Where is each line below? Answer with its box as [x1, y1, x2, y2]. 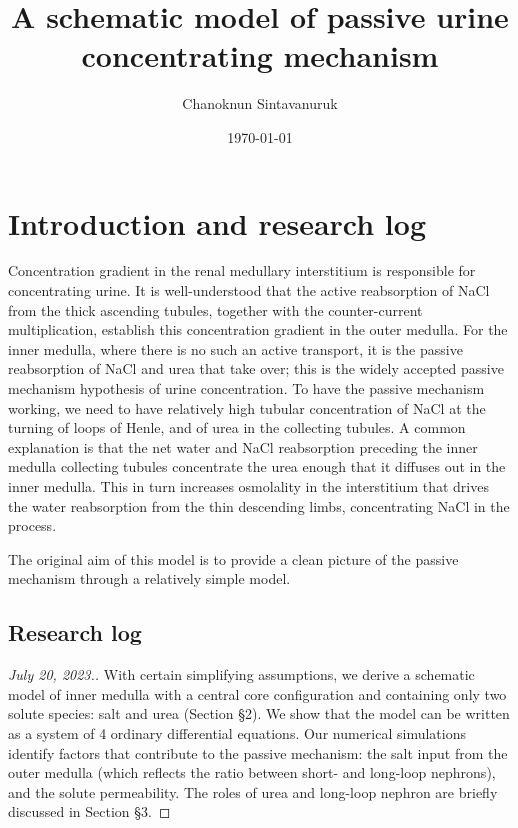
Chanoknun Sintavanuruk [182, 93, 338, 114]
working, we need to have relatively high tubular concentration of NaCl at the [8, 397, 486, 418]
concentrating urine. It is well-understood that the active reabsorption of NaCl [8, 280, 490, 301]
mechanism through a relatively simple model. [8, 568, 291, 589]
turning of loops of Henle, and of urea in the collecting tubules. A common [8, 417, 466, 438]
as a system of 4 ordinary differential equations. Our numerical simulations [8, 722, 466, 743]
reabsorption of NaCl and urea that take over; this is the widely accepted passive [8, 358, 504, 379]
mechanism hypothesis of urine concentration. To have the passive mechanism [8, 378, 485, 398]
